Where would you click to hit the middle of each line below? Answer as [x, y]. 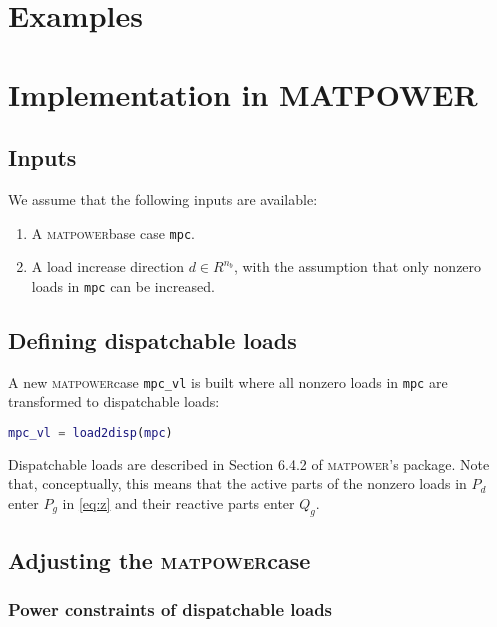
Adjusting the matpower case [159, 560]
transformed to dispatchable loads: [114, 401]
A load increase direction [108, 266]
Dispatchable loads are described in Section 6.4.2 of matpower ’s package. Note [249, 463]
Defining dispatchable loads [152, 339]
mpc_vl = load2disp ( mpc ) [90, 432]
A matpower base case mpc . [113, 232]
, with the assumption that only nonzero [357, 266]
